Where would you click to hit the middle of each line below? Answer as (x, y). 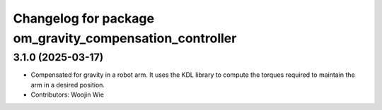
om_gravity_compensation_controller (125, 38)
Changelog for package (84, 18)
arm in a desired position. (68, 85)
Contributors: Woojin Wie (67, 94)
